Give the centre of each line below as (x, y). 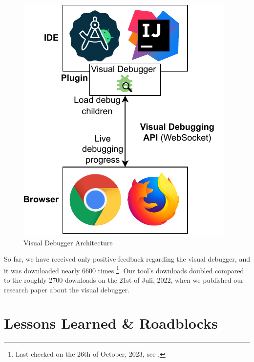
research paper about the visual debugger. (67, 289)
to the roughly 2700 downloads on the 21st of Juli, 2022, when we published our (124, 280)
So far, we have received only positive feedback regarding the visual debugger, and (127, 259)
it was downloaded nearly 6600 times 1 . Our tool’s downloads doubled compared (124, 269)
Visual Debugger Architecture (68, 242)
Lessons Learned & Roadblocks (111, 323)
